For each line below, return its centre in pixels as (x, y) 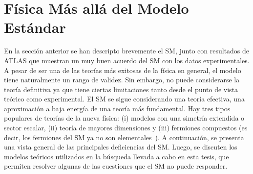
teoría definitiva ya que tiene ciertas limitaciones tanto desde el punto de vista (121, 89)
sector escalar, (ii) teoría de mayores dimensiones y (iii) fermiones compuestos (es (126, 128)
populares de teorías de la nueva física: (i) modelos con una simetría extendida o (124, 118)
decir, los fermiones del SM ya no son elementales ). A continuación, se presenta (124, 137)
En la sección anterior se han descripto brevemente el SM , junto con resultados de (127, 51)
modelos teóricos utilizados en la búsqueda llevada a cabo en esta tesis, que (116, 156)
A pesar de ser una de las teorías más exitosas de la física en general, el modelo (123, 70)
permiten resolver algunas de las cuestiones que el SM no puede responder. (116, 166)
